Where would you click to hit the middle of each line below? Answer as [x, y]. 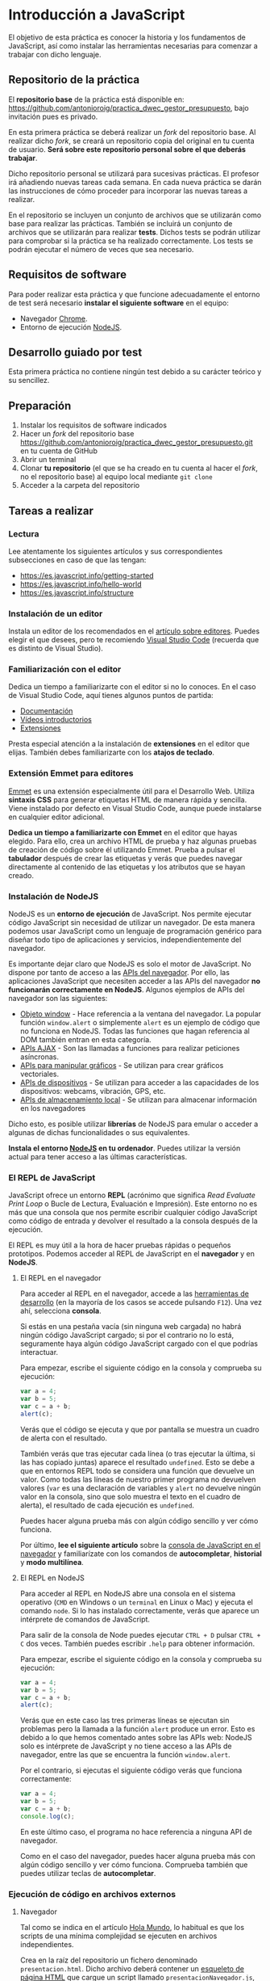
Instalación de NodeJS [54, 896]
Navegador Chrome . [54, 318]
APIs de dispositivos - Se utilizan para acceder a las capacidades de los [139, 1083]
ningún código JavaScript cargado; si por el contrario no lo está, [127, 1335]
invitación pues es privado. [53, 116]
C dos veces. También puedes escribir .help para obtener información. [137, 1643]
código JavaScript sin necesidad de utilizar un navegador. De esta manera [132, 923]
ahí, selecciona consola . [61, 1311]
